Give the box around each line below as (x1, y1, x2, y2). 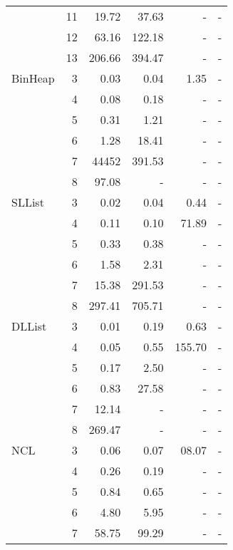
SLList (11, 194, 44, 210)
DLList (11, 318, 47, 334)
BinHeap (11, 70, 55, 86)
